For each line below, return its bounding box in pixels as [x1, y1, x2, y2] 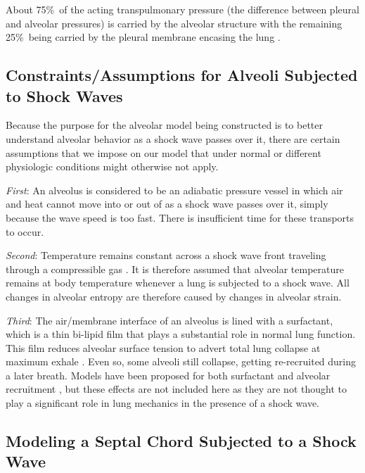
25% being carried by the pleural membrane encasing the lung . [6, 30, 281, 44]
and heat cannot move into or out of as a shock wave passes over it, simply [6, 196, 328, 211]
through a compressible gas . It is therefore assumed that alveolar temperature [6, 261, 344, 276]
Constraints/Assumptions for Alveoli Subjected [6, 64, 358, 86]
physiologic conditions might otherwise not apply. [6, 159, 219, 174]
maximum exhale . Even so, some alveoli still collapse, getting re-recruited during [6, 354, 357, 369]
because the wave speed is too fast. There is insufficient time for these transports [6, 210, 354, 225]
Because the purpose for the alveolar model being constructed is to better [6, 118, 324, 132]
